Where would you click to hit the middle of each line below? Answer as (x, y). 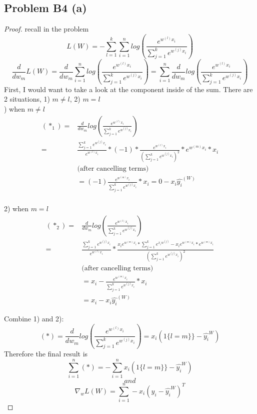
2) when (16, 208)
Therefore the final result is (46, 354)
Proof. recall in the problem (46, 29)
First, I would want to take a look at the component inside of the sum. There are (128, 89)
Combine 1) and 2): (34, 319)
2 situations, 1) (27, 99)
